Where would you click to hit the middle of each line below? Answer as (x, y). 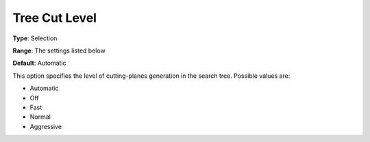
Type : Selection (35, 38)
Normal (40, 117)
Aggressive (46, 126)
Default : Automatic (39, 63)
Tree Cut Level (55, 18)
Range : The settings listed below (59, 51)
